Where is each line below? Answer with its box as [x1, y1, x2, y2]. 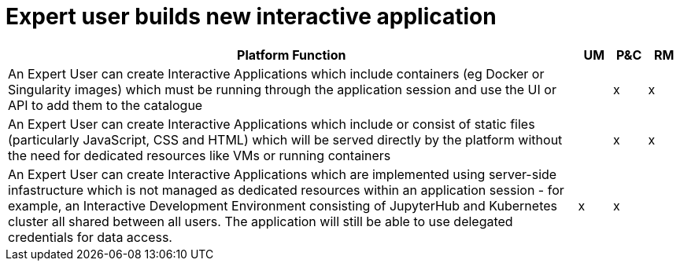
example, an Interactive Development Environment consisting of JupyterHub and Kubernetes [8, 197, 557, 214]
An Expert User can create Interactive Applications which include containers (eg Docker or [8, 65, 545, 82]
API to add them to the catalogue [8, 97, 203, 113]
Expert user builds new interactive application [6, 3, 497, 30]
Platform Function [237, 46, 346, 63]
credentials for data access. [8, 229, 172, 245]
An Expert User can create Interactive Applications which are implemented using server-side [8, 166, 557, 182]
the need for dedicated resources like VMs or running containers [8, 147, 391, 163]
